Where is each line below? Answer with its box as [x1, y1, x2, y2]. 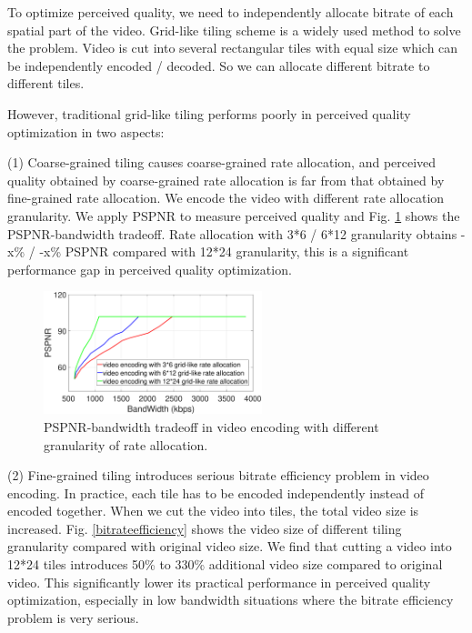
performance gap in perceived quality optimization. [7, 259, 292, 278]
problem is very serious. [7, 608, 139, 627]
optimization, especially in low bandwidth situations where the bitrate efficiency [7, 590, 454, 609]
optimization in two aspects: [7, 122, 165, 141]
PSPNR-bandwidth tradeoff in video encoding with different [44, 417, 379, 436]
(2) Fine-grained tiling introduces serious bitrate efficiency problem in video [7, 466, 429, 485]
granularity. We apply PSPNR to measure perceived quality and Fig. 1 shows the [7, 206, 460, 225]
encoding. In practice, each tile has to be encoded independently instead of [7, 483, 424, 502]
